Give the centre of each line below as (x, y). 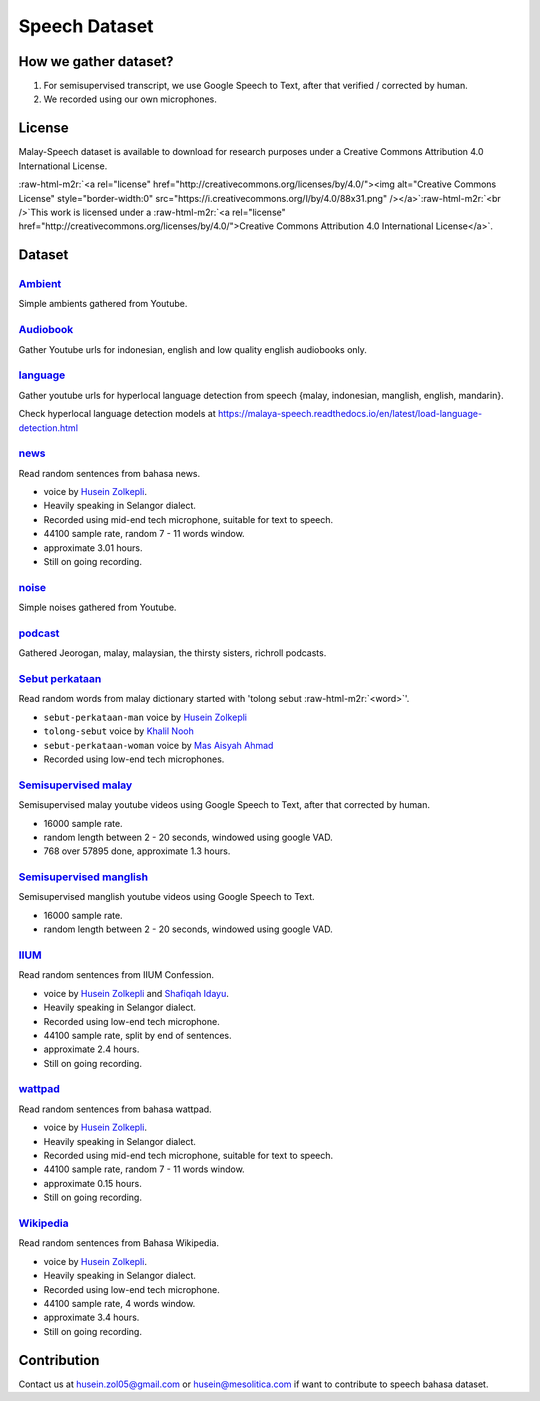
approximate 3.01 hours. (93, 547)
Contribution (59, 1360)
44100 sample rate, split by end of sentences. (137, 1035)
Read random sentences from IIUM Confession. (116, 975)
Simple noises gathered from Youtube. (97, 607)
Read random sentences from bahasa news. (109, 473)
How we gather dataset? (96, 61)
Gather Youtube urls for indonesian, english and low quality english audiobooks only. (192, 349)
